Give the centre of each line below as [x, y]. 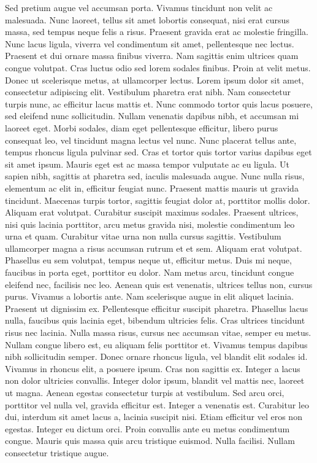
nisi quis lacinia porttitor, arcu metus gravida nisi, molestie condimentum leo [150, 224]
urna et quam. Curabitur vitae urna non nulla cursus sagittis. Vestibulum [143, 236]
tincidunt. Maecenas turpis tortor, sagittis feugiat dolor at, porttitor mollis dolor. [158, 200]
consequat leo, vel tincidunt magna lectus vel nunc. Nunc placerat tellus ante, [151, 140]
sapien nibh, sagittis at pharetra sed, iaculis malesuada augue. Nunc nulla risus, [155, 176]
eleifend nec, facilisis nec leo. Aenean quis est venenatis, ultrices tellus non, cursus [159, 284]
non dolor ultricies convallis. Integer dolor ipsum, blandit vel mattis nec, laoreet [155, 380]
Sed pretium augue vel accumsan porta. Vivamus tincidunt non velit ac [139, 7]
